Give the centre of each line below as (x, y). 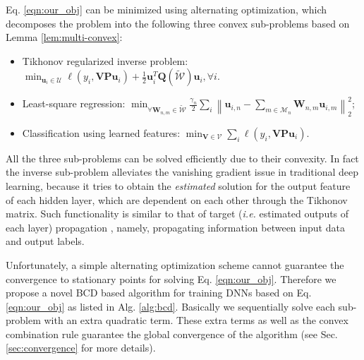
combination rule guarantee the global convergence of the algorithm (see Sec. (172, 334)
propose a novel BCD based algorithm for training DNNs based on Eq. (159, 293)
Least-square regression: (74, 103)
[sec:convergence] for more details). (81, 348)
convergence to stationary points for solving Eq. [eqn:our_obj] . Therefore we (171, 278)
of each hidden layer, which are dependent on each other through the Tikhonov (177, 199)
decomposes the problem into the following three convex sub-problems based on (178, 23)
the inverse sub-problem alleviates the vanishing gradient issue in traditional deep (182, 172)
